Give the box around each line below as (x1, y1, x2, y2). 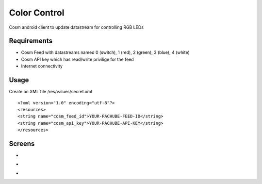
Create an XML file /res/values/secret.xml (9, 89, 92, 95)
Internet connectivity (21, 63, 63, 69)
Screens (9, 139, 35, 148)
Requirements (9, 37, 53, 45)
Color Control (9, 7, 65, 18)
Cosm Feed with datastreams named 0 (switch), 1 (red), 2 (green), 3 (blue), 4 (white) (21, 50, 190, 55)
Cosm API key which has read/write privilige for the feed (21, 56, 134, 62)
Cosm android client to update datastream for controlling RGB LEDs (9, 24, 144, 30)
